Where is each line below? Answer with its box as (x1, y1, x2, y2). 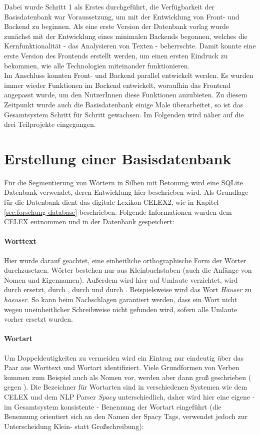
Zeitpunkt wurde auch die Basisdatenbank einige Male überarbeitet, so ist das (4, 99, 243, 109)
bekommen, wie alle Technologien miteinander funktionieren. (4, 60, 190, 70)
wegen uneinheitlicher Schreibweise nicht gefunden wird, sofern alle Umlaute (4, 304, 237, 314)
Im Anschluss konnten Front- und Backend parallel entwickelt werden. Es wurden (4, 70, 253, 80)
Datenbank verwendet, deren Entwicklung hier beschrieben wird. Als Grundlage (4, 187, 248, 197)
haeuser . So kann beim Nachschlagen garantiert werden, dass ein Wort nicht (4, 294, 237, 304)
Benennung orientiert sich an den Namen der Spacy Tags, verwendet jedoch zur (4, 411, 248, 422)
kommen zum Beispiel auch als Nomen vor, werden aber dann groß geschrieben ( (4, 372, 251, 382)
